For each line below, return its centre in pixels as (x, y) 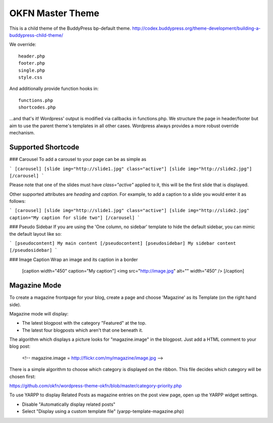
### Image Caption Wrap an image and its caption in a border (74, 259)
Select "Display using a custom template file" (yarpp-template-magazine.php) (103, 411)
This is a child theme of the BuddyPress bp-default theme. (70, 28)
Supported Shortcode (44, 147)
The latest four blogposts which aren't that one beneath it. (83, 330)
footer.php (32, 63)
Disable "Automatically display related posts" (69, 404)
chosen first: (22, 377)
